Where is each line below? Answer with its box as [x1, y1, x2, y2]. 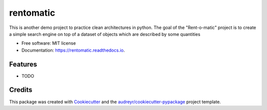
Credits [9, 86, 33, 94]
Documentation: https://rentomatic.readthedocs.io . [21, 47, 125, 53]
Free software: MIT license [21, 40, 76, 46]
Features [9, 60, 37, 68]
